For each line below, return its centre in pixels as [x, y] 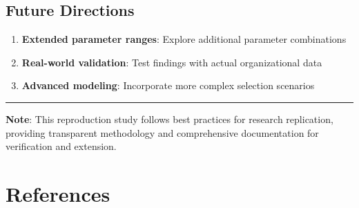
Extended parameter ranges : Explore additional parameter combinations [184, 39]
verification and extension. [61, 146]
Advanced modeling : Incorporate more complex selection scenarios [168, 85]
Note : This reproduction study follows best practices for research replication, [169, 119]
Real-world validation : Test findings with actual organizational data [172, 62]
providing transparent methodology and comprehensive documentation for [162, 132]
